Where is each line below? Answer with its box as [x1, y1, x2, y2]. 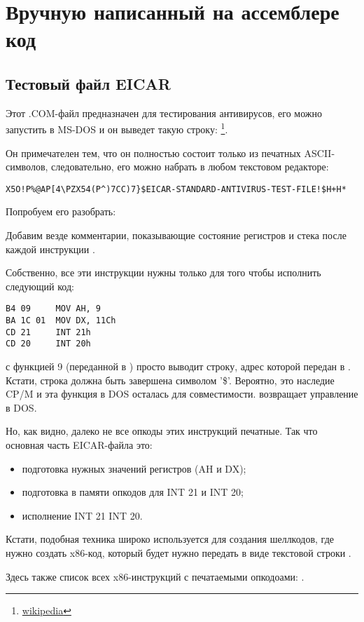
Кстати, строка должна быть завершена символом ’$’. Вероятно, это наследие [6, 372, 335, 387]
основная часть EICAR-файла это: [6, 438, 153, 452]
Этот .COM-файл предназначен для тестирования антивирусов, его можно [6, 105, 323, 120]
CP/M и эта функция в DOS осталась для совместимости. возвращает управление [6, 386, 358, 401]
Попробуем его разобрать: [6, 204, 116, 219]
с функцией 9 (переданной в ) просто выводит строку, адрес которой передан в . [6, 359, 351, 374]
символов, [6, 159, 48, 174]
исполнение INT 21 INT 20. [22, 508, 143, 522]
